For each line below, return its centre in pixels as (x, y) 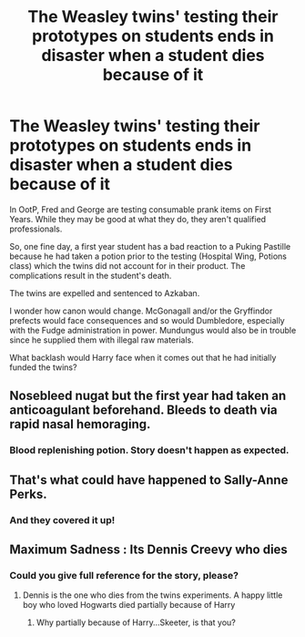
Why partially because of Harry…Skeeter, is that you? (136, 622)
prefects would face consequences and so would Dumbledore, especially (147, 320)
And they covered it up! (62, 519)
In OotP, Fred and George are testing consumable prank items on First (140, 209)
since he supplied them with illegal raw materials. (102, 340)
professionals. (36, 229)
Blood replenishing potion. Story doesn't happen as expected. (149, 450)
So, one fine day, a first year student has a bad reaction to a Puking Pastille (150, 246)
